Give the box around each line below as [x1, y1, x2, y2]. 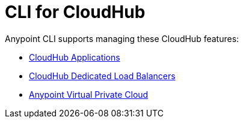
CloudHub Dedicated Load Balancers [29, 70, 176, 81]
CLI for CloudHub [5, 2, 146, 22]
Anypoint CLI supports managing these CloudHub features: [5, 33, 239, 44]
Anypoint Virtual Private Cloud [29, 89, 149, 100]
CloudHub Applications [29, 52, 120, 62]
